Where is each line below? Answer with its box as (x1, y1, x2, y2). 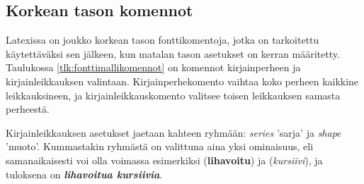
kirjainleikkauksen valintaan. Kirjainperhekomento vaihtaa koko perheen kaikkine (6, 73, 359, 88)
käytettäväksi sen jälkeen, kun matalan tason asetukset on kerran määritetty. (6, 46, 340, 61)
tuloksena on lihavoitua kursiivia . (6, 166, 163, 181)
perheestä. (6, 102, 50, 116)
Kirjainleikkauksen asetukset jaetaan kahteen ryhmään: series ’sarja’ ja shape (6, 125, 341, 140)
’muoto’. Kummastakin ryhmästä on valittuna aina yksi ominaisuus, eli (6, 139, 314, 154)
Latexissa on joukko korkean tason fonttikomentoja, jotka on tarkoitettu (6, 32, 319, 47)
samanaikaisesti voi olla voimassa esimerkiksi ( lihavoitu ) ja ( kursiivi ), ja (6, 152, 323, 167)
